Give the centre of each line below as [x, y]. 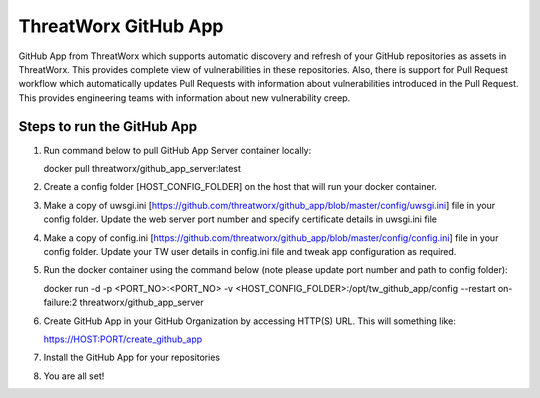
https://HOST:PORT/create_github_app [123, 339]
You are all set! [74, 376]
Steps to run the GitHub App [108, 126]
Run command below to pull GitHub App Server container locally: [177, 150]
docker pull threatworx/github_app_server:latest [142, 169]
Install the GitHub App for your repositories [131, 357]
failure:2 [60, 302]
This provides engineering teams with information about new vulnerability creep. [184, 97]
